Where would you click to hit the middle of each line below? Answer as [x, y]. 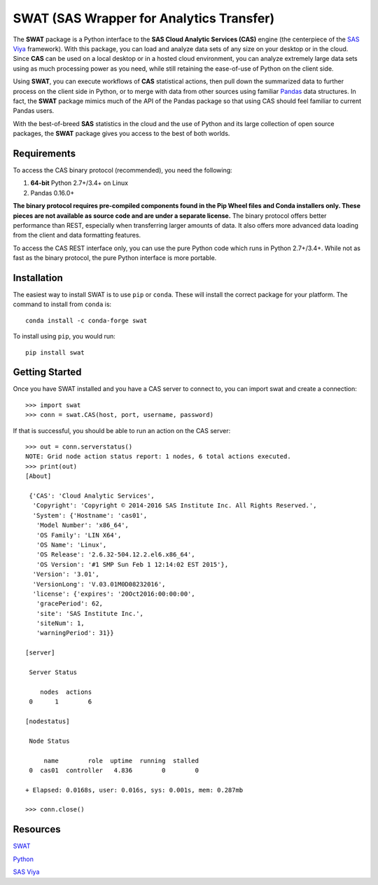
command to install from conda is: [62, 304]
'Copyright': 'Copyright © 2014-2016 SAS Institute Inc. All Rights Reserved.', [175, 506]
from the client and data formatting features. [77, 235]
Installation [38, 278]
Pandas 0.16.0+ [52, 193]
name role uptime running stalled [121, 761]
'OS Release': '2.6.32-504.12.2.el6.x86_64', [115, 555]
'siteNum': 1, [60, 623]
